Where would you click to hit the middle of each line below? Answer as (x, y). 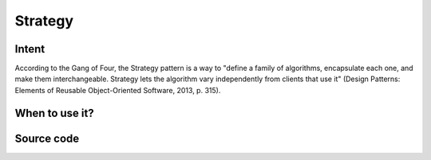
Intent (30, 49)
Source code (47, 138)
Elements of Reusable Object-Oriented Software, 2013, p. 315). (118, 90)
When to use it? (55, 113)
